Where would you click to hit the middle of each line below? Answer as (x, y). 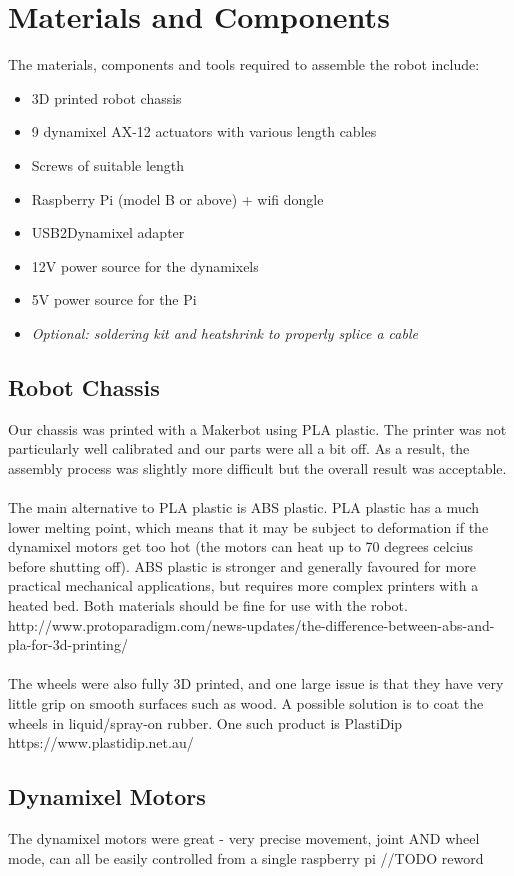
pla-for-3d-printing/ (68, 644)
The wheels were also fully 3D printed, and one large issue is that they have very (256, 683)
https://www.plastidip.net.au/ (101, 742)
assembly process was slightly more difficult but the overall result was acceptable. (257, 467)
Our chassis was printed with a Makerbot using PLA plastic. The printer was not (257, 428)
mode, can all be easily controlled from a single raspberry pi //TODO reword (246, 857)
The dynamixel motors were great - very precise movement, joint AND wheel (244, 837)
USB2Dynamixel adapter (108, 232)
